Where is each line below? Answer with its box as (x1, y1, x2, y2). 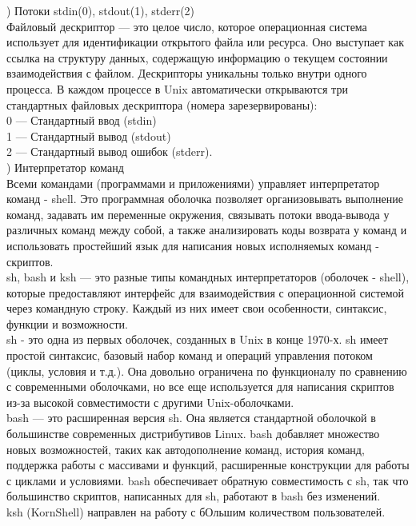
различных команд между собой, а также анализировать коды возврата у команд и (6, 221, 407, 238)
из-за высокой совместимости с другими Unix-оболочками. (6, 393, 294, 410)
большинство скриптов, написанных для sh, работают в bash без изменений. (6, 488, 381, 504)
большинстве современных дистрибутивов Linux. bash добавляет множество (6, 425, 380, 442)
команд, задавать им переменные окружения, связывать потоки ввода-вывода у (6, 205, 390, 222)
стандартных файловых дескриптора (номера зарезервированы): (6, 96, 318, 113)
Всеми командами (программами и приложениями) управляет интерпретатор (6, 174, 380, 191)
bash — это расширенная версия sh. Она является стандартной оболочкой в (6, 409, 376, 426)
